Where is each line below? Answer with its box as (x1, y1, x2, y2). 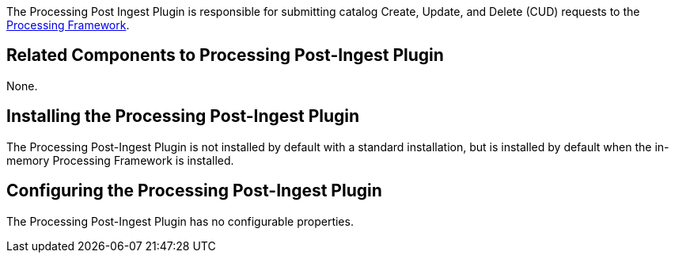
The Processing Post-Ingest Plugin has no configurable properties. (6, 214, 354, 228)
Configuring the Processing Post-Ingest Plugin (6, 181, 382, 201)
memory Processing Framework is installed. (6, 153, 234, 167)
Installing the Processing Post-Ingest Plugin (6, 106, 360, 127)
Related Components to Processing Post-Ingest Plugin (6, 45, 444, 66)
